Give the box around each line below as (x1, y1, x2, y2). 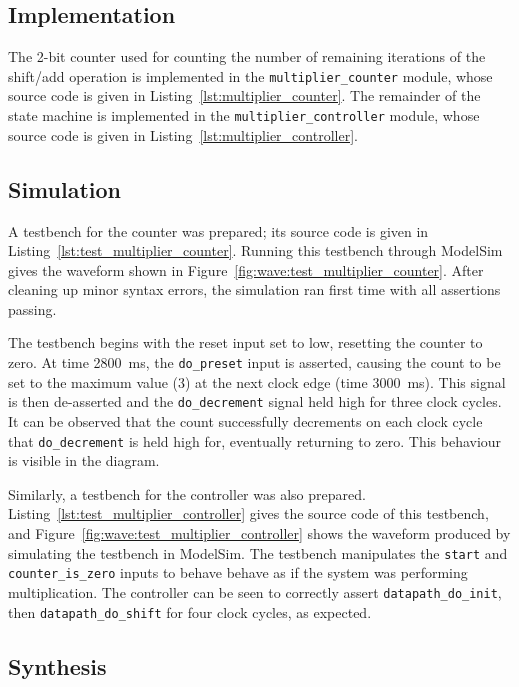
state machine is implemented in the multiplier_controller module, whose (8, 105, 480, 126)
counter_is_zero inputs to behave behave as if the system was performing (8, 562, 468, 583)
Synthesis (8, 650, 107, 681)
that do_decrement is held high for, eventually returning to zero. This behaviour (8, 430, 502, 451)
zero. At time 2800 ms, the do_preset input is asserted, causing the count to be (8, 352, 501, 373)
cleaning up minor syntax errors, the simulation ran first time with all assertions (8, 279, 501, 300)
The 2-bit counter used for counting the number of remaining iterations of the (8, 46, 486, 67)
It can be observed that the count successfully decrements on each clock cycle (8, 410, 483, 431)
